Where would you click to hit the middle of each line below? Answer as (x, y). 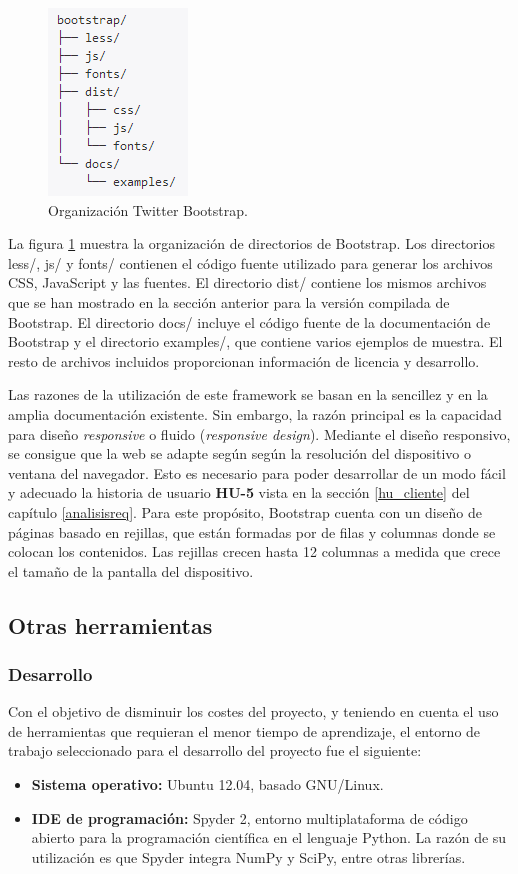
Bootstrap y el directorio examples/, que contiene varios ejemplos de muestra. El (255, 341)
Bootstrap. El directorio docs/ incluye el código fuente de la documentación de (249, 321)
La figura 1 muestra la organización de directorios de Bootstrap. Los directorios (251, 243)
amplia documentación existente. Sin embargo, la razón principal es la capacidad (255, 413)
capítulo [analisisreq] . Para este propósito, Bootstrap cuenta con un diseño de (245, 511)
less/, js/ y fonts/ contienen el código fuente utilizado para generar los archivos (250, 262)
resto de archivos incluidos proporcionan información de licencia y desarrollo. (244, 360)
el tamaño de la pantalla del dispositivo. (131, 570)
